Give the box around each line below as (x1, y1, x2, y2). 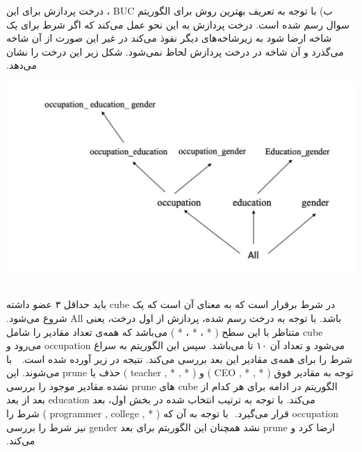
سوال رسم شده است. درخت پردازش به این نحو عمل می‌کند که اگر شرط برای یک (6, 17, 349, 31)
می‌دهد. (6, 58, 38, 72)
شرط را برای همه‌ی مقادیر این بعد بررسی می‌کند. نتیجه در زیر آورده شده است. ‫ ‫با (6, 351, 353, 366)
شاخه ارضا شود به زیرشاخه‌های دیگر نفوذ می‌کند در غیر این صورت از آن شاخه (6, 31, 332, 45)
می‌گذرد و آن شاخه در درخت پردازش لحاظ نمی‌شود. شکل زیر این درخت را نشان (6, 44, 344, 58)
